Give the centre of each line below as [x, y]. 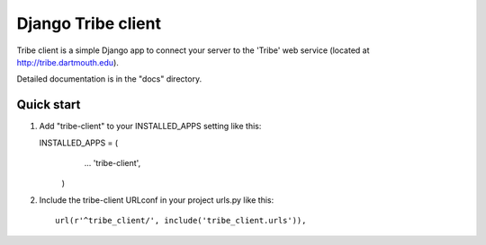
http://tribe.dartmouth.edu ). [67, 62]
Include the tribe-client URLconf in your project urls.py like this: [157, 200]
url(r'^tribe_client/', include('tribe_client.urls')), [181, 221]
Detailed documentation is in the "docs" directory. [109, 79]
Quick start [49, 105]
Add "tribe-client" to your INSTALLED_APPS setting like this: [150, 127]
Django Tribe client [89, 23]
